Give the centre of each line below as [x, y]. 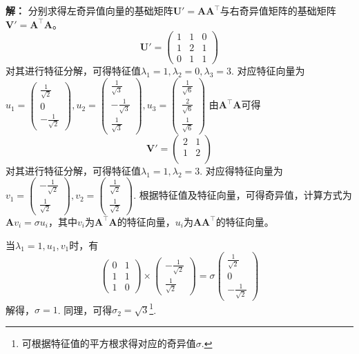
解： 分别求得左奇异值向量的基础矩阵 [89, 10]
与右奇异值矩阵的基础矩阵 [278, 10]
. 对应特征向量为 [268, 71]
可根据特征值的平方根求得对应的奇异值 [109, 343]
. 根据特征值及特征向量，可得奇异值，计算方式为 [243, 195]
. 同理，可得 [85, 309]
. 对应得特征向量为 [241, 170]
